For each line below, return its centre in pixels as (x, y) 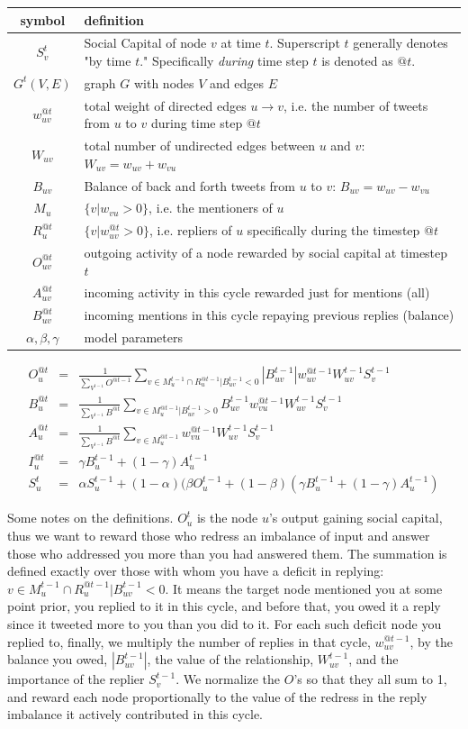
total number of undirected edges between (199, 146)
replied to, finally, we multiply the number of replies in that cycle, (189, 641)
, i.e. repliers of (190, 230)
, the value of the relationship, (230, 659)
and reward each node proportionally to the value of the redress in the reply (217, 696)
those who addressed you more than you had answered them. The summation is (227, 553)
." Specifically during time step (224, 60)
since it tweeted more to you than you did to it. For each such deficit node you (225, 623)
